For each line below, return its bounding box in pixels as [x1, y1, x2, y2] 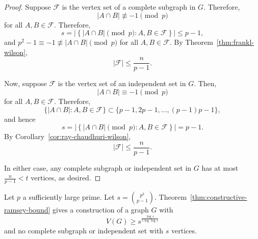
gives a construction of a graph [53, 204, 149, 215]
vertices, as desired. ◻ [31, 172, 101, 183]
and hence [4, 113, 36, 124]
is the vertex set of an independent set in [58, 78, 186, 89]
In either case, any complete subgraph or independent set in [4, 162, 192, 173]
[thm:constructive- [190, 192, 247, 202]
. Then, [194, 78, 217, 89]
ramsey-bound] [4, 204, 50, 215]
